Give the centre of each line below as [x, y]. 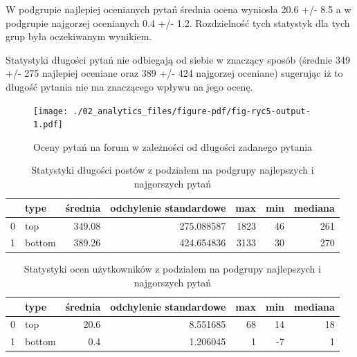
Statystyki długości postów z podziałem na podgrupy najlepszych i [173, 170]
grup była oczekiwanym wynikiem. [79, 36]
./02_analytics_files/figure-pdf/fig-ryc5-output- [192, 111]
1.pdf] [48, 125]
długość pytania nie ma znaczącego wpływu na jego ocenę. [129, 86]
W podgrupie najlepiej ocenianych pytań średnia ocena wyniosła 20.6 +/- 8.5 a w [178, 9]
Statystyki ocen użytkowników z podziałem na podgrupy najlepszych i [172, 269]
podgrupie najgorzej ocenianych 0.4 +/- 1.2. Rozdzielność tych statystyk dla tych [178, 22]
